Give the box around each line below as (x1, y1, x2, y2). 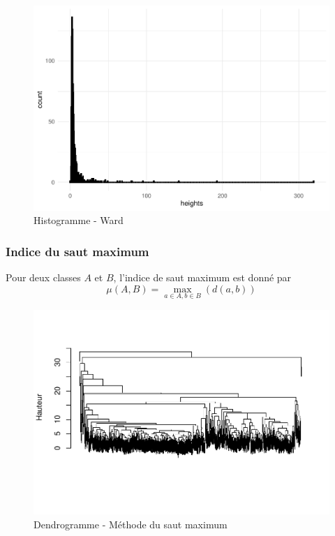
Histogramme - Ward (33, 213, 124, 228)
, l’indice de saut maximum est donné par (113, 269, 292, 284)
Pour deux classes (6, 269, 81, 284)
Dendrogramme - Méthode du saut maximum (33, 516, 228, 531)
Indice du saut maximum (6, 242, 149, 260)
